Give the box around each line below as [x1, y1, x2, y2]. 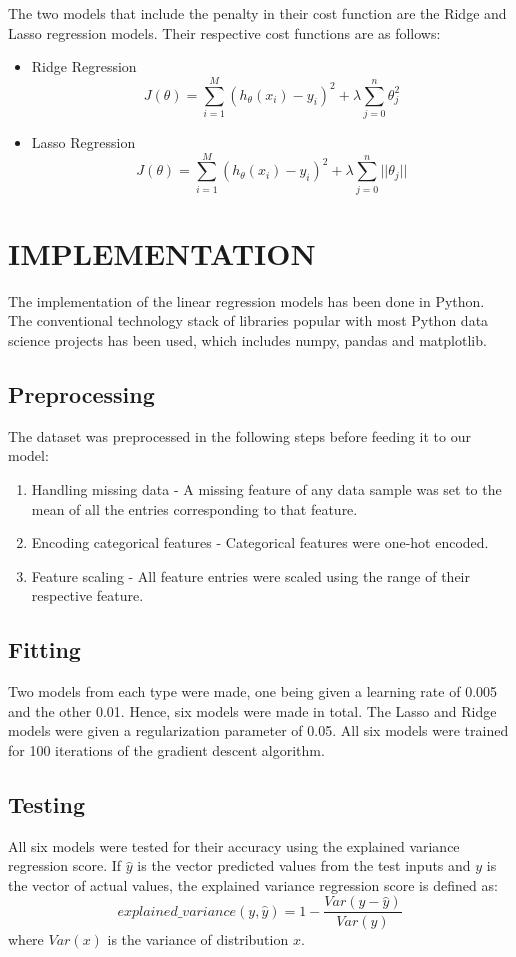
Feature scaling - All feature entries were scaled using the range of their [31, 565, 470, 586]
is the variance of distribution [107, 928, 289, 949]
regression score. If [8, 855, 122, 876]
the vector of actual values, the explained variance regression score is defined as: [8, 874, 498, 895]
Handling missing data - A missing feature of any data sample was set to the [31, 478, 502, 499]
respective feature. [31, 585, 144, 606]
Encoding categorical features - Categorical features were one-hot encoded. [31, 532, 489, 553]
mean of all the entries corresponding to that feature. [31, 498, 358, 519]
